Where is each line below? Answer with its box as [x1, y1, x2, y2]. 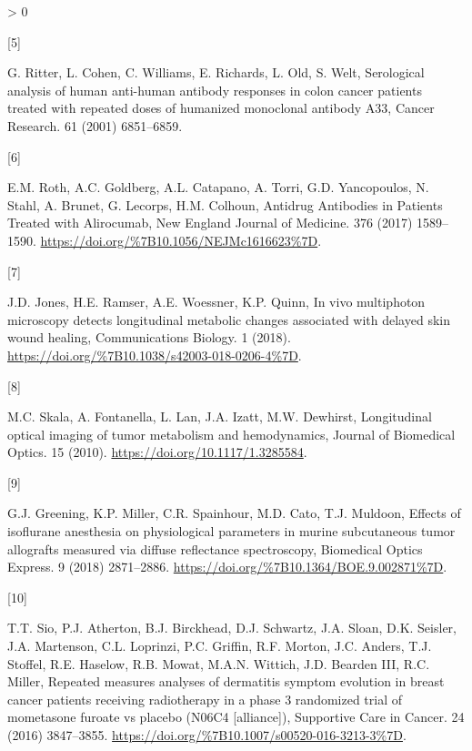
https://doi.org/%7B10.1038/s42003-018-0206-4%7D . [7, 345, 302, 364]
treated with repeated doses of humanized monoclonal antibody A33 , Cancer [7, 98, 435, 117]
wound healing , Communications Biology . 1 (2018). [7, 328, 291, 347]
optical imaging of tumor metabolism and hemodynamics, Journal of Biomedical [7, 424, 456, 443]
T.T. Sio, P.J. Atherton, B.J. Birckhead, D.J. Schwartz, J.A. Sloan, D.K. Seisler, [7, 618, 457, 637]
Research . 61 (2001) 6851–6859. [7, 116, 183, 135]
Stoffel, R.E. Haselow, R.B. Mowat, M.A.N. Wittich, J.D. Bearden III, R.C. [7, 654, 430, 673]
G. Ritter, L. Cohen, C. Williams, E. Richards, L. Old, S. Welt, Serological [7, 63, 425, 82]
